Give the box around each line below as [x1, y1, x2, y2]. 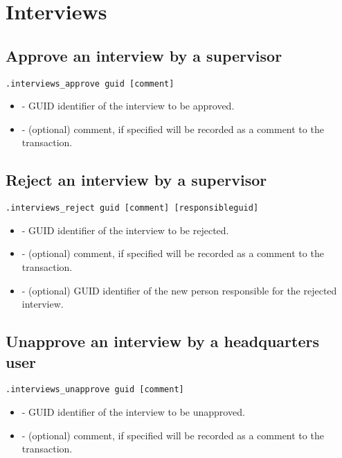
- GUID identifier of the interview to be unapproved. [21, 405, 245, 419]
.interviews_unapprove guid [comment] [6, 385, 184, 395]
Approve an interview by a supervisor [6, 44, 282, 66]
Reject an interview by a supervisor [6, 169, 267, 191]
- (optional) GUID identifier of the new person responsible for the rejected [21, 283, 337, 297]
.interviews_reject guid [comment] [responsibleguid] [6, 203, 259, 213]
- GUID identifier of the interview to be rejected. [21, 222, 229, 237]
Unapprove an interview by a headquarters [6, 331, 319, 352]
